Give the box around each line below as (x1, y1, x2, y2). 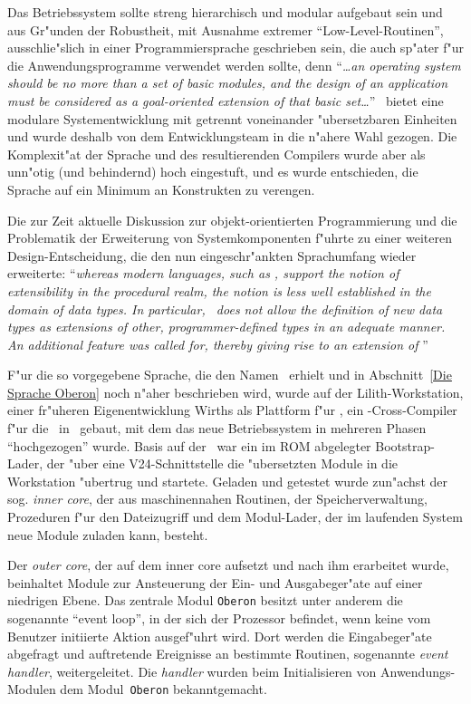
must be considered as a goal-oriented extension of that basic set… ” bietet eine (7, 91, 444, 110)
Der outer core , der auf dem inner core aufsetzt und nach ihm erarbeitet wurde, (7, 555, 449, 574)
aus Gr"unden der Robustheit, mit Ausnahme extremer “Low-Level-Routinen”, (7, 20, 444, 39)
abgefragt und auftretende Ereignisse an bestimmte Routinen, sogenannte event (7, 644, 448, 663)
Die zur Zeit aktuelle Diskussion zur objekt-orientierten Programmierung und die (7, 210, 457, 229)
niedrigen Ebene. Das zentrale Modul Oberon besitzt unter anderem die (7, 591, 403, 610)
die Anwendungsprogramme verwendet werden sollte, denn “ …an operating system (7, 55, 461, 74)
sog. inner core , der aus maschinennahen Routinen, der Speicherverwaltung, (7, 489, 428, 508)
